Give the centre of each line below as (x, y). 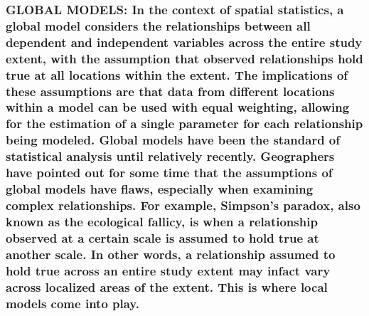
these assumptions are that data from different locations (170, 91)
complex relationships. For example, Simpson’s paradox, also (183, 205)
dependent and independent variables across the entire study (184, 42)
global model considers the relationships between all (158, 25)
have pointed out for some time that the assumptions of (169, 173)
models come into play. (73, 303)
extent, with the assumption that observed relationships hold (184, 58)
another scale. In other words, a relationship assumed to (171, 254)
